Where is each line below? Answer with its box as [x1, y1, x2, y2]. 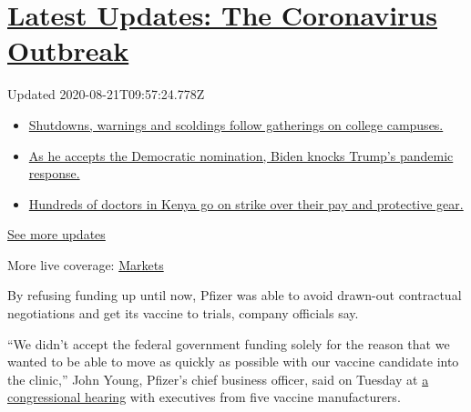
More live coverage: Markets [7, 255, 164, 274]
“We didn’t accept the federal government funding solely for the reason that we [7, 334, 450, 353]
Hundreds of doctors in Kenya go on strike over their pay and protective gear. [28, 194, 464, 213]
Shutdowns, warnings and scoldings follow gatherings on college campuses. [28, 115, 444, 134]
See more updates [7, 225, 106, 244]
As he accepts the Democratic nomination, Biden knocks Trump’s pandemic [28, 146, 454, 165]
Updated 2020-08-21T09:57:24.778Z [7, 85, 205, 104]
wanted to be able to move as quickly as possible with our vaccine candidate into [7, 352, 459, 371]
